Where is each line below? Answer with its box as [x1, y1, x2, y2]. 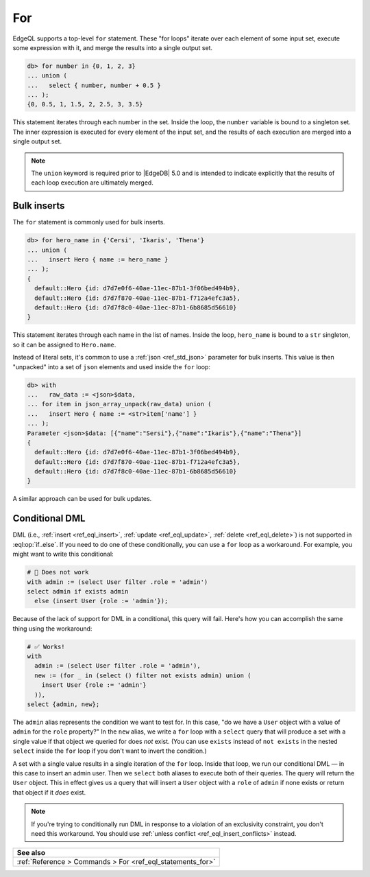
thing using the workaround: [12, 624, 92, 633]
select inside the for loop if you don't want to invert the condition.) [12, 747, 207, 755]
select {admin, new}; [27, 701, 100, 708]
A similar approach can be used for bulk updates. [12, 495, 152, 503]
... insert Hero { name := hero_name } [27, 256, 169, 264]
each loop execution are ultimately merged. [31, 178, 153, 187]
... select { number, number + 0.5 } [27, 81, 161, 89]
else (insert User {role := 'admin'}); [34, 597, 169, 605]
